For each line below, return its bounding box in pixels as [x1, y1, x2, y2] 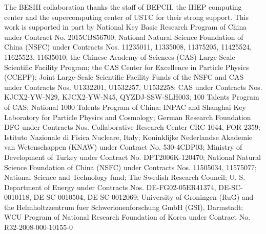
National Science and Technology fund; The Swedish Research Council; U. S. [4, 172, 245, 182]
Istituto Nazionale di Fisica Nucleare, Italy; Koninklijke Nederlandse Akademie [4, 131, 253, 142]
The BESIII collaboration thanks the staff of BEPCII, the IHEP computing [4, 2, 242, 12]
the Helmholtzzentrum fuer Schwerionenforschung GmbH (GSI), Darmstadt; [4, 201, 243, 212]
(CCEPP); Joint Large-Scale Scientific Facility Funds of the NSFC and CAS [4, 72, 244, 82]
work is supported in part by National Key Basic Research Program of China [4, 21, 247, 32]
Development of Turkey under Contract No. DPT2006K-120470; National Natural [4, 151, 261, 162]
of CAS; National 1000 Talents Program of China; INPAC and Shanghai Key [4, 101, 246, 112]
